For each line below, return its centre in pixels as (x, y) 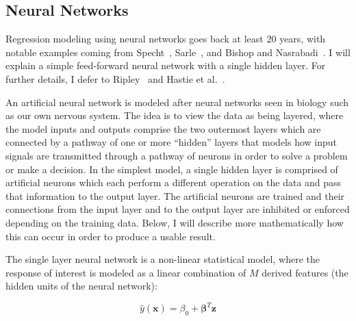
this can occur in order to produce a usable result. (111, 236)
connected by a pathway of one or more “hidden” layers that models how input (171, 142)
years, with (303, 39)
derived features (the (305, 272)
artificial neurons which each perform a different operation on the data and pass (174, 182)
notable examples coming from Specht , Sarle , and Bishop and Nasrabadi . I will (178, 52)
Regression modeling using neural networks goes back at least (135, 39)
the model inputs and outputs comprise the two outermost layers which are (163, 128)
